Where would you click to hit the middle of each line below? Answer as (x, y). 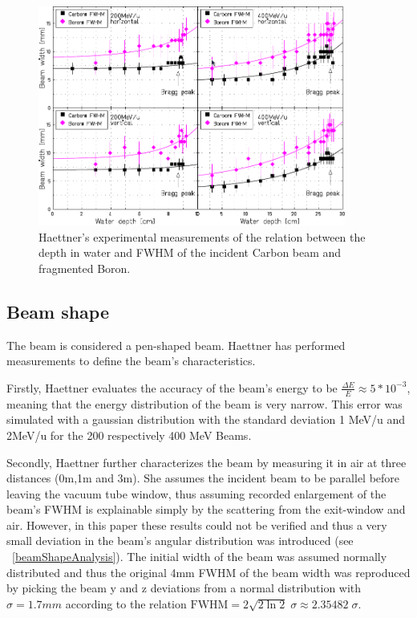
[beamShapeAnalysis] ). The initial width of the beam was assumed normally (200, 557)
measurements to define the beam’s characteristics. (131, 361)
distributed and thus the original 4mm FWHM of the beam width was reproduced (208, 572)
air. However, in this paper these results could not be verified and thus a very (197, 524)
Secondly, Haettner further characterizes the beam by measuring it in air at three (206, 462)
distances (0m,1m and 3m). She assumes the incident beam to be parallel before (203, 478)
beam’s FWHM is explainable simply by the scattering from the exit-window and (206, 509)
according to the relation (126, 603)
